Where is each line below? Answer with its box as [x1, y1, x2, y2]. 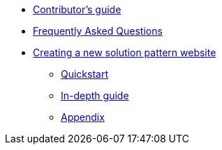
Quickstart [61, 68, 109, 80]
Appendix [61, 111, 105, 123]
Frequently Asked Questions [33, 25, 163, 37]
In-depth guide [61, 90, 129, 101]
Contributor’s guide [33, 3, 121, 15]
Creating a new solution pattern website [33, 47, 216, 58]
